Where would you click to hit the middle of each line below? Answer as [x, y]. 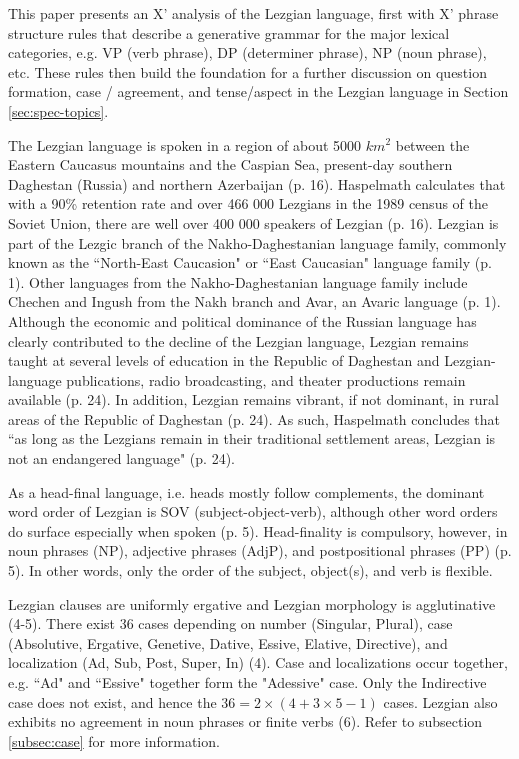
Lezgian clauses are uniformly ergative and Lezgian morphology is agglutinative [252, 603]
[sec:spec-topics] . [58, 110]
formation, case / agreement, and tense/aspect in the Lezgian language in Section [258, 91]
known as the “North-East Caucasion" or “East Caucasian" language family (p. [250, 262]
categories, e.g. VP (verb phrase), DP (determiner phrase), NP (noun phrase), [247, 52]
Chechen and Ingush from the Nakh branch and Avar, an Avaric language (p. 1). [254, 301]
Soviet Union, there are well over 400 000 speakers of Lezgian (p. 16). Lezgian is [253, 222]
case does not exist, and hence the [112, 701]
